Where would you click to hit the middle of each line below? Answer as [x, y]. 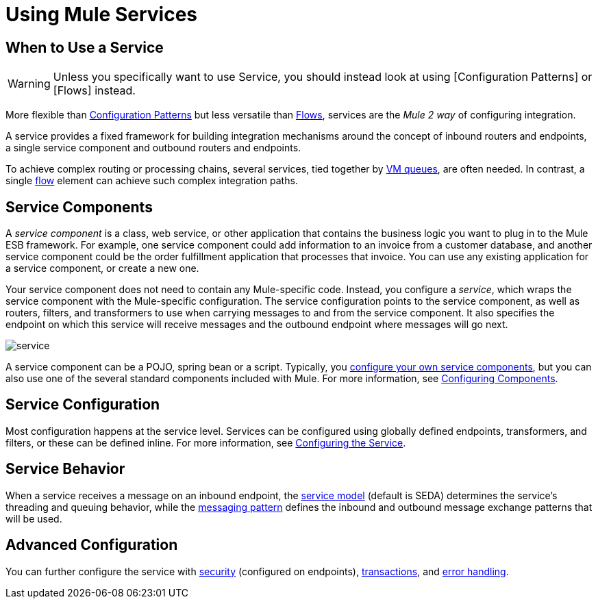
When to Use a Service [85, 47]
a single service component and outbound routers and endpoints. [153, 148]
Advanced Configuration [92, 545]
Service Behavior [65, 469]
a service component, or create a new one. [102, 268]
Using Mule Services [101, 14]
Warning [29, 84]
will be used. [34, 518]
